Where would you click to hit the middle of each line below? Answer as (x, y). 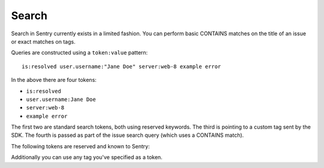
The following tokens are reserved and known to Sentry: (80, 146)
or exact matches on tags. (43, 41)
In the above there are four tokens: (54, 80)
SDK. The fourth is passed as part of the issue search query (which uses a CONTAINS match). (127, 135)
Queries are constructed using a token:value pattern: (79, 53)
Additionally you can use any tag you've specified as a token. (87, 157)
